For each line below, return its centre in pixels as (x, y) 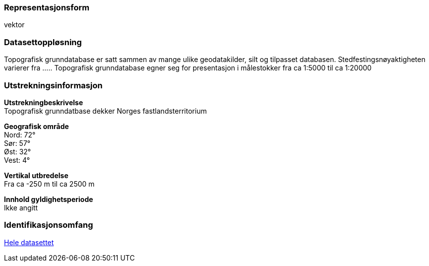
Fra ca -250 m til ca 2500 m (49, 184)
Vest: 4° (17, 160)
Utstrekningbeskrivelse (44, 102)
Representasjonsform (47, 7)
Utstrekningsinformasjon (53, 85)
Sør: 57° (17, 143)
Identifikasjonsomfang (49, 225)
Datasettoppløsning (43, 42)
